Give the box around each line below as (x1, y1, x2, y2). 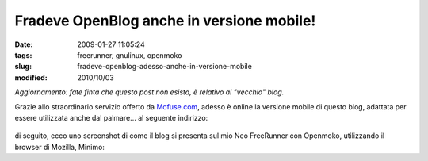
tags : (14, 50, 32, 59)
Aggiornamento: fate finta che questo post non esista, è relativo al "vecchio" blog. (14, 87, 285, 97)
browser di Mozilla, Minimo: (14, 142, 105, 151)
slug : (14, 62, 32, 71)
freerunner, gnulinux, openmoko (77, 50, 182, 59)
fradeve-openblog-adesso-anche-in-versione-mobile (77, 62, 253, 71)
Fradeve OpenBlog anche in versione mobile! (14, 12, 316, 29)
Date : (14, 40, 33, 49)
